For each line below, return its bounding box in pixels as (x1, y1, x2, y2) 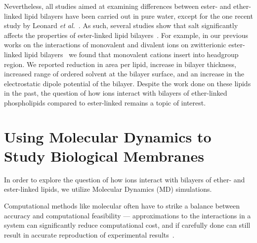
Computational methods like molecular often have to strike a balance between (4, 201, 240, 211)
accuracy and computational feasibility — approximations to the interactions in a (4, 210, 251, 220)
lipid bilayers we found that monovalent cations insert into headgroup (24, 49, 239, 59)
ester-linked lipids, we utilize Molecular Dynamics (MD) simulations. (4, 184, 212, 194)
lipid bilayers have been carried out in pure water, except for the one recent (24, 10, 253, 21)
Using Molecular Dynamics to (4, 126, 212, 146)
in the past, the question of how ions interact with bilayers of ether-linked (4, 88, 227, 98)
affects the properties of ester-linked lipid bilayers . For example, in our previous (4, 30, 248, 40)
